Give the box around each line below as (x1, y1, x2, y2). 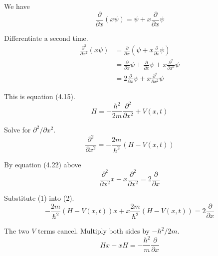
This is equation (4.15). (4, 91, 75, 102)
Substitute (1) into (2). (4, 193, 74, 203)
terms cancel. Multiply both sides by (38, 226, 150, 236)
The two (4, 226, 29, 236)
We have (4, 1, 30, 11)
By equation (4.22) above (4, 159, 81, 169)
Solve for (4, 125, 31, 135)
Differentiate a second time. (4, 32, 88, 43)
